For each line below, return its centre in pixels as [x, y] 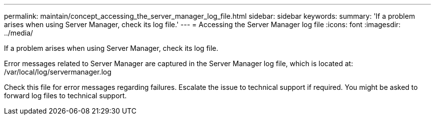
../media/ [19, 33]
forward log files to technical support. [66, 96]
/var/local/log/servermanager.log [58, 72]
